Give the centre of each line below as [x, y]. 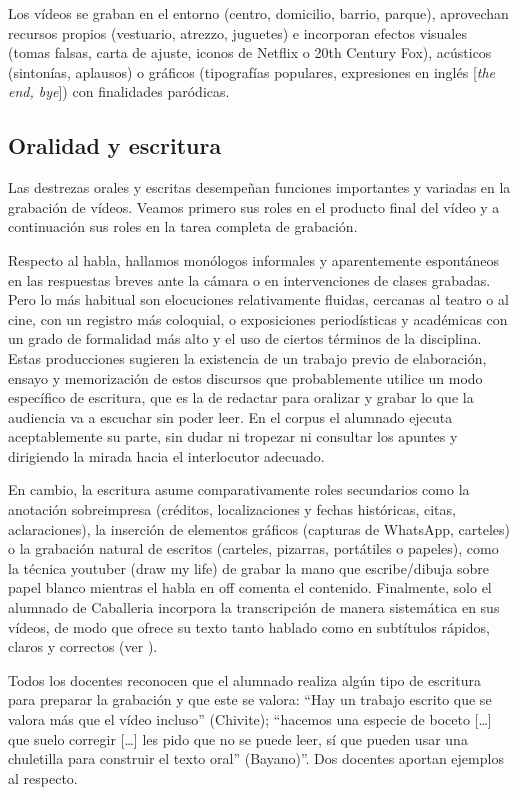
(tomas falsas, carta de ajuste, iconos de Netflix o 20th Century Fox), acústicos [250, 52]
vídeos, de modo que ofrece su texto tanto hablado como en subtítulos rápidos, [249, 626]
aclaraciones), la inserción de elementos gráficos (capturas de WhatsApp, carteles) [259, 528]
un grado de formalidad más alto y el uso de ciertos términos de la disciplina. [245, 338]
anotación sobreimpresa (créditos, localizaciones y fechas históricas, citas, [232, 509]
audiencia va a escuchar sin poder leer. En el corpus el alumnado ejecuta [230, 416]
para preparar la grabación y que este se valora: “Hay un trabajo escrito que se [250, 699]
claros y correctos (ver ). [83, 646]
